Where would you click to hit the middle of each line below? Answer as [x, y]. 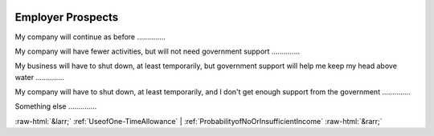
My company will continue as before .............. [90, 37]
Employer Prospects [67, 17]
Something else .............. [56, 106]
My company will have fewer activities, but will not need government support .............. [158, 51]
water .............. [39, 77]
